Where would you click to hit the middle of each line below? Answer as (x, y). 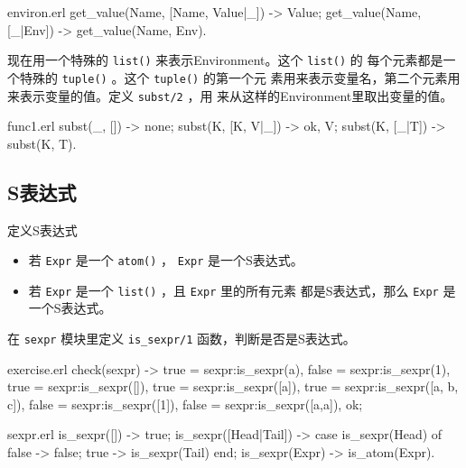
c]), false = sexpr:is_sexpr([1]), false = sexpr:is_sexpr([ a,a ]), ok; (185, 404)
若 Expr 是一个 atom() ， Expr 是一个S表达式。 (166, 260)
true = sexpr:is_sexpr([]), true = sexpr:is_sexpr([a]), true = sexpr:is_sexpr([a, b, (233, 386)
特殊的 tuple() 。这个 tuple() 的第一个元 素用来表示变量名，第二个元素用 (240, 77)
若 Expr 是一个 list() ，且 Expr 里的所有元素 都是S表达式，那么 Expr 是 (242, 290)
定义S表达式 (42, 229)
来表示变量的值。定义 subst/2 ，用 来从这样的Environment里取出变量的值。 (230, 95)
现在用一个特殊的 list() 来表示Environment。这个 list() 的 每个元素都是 (225, 60)
